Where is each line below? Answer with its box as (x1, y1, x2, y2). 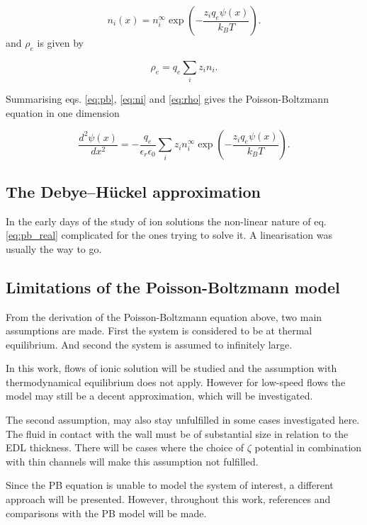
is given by (37, 35, 84, 50)
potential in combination (254, 440, 362, 455)
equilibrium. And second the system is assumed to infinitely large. (6, 337, 293, 351)
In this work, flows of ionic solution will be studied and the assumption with (6, 361, 337, 376)
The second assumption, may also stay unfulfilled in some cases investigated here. (6, 412, 360, 427)
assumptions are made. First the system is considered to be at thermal (6, 323, 312, 338)
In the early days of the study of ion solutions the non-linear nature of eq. (6, 213, 327, 228)
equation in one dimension (6, 105, 120, 120)
